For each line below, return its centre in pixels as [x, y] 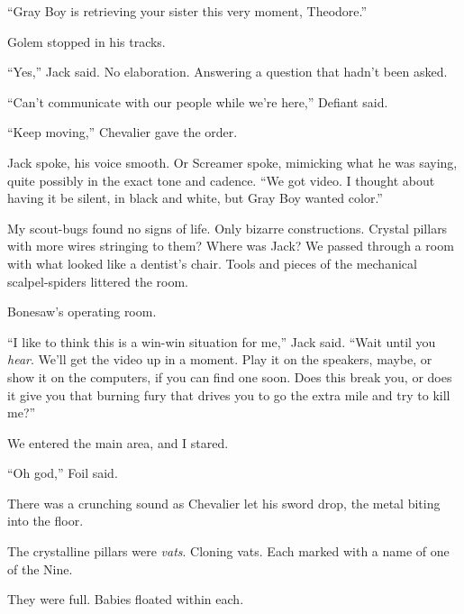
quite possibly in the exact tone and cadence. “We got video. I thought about [221, 180]
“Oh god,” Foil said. [63, 473]
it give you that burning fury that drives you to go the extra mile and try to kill [229, 394]
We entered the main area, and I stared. [118, 442]
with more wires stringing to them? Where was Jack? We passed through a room [231, 246]
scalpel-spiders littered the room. [98, 281]
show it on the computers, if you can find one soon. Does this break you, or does [230, 376]
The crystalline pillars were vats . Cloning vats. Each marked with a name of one [228, 551]
